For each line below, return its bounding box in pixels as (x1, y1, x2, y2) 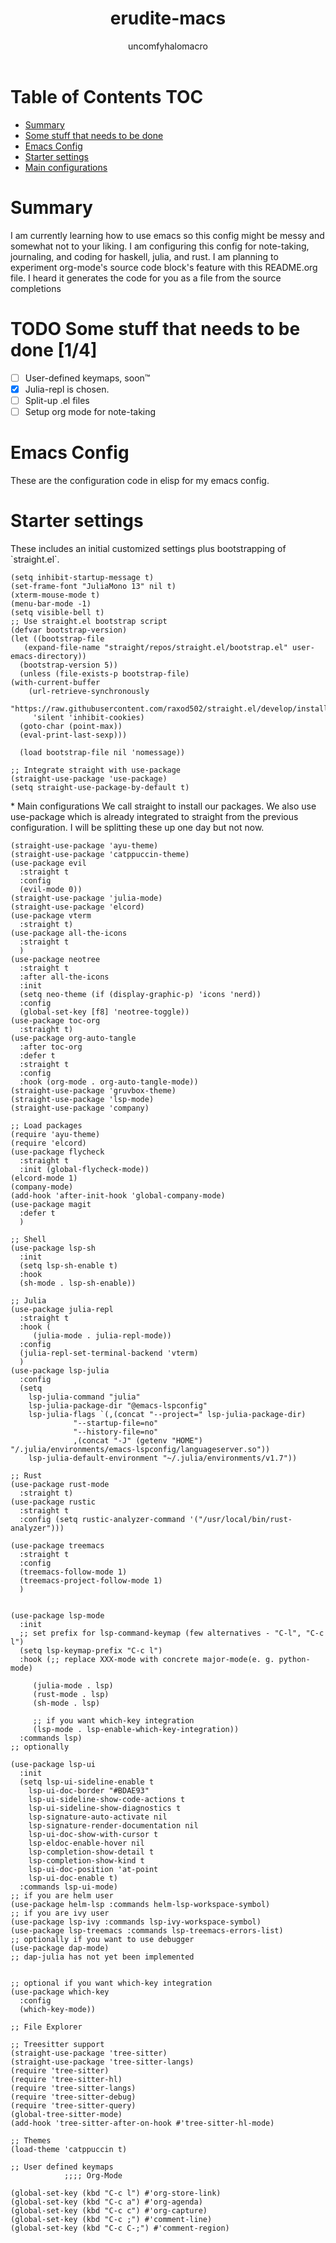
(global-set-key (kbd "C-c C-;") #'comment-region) (10, 2223, 230, 2233)
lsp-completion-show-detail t (28, 1847, 155, 1857)
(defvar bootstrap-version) (10, 625, 128, 635)
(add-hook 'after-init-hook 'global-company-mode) (10, 1190, 226, 1201)
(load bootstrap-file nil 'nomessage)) (19, 747, 186, 757)
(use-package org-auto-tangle (10, 1033, 137, 1043)
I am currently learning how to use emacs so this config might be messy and (10, 229, 325, 241)
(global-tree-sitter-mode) (10, 2109, 123, 2119)
